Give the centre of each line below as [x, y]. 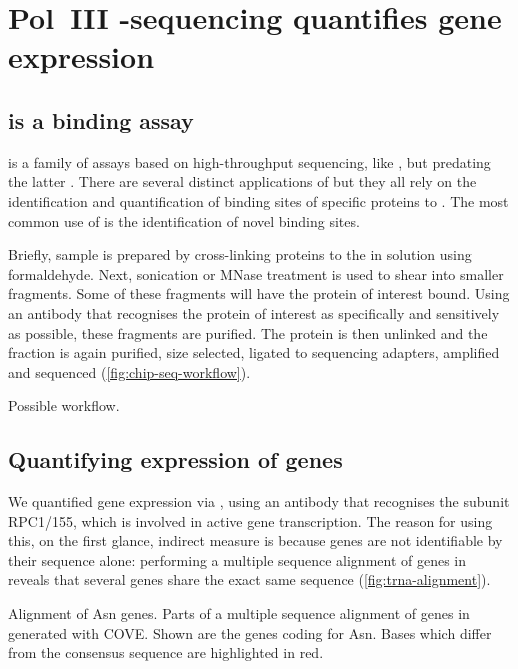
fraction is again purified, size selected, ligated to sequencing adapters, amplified [254, 352]
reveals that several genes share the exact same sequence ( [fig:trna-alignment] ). [249, 579]
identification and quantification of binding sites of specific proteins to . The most [258, 200]
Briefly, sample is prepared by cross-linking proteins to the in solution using [240, 254]
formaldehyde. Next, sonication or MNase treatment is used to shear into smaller [256, 273]
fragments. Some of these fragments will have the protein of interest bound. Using [259, 293]
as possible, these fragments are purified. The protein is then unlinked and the [248, 332]
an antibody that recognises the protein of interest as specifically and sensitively [254, 312]
